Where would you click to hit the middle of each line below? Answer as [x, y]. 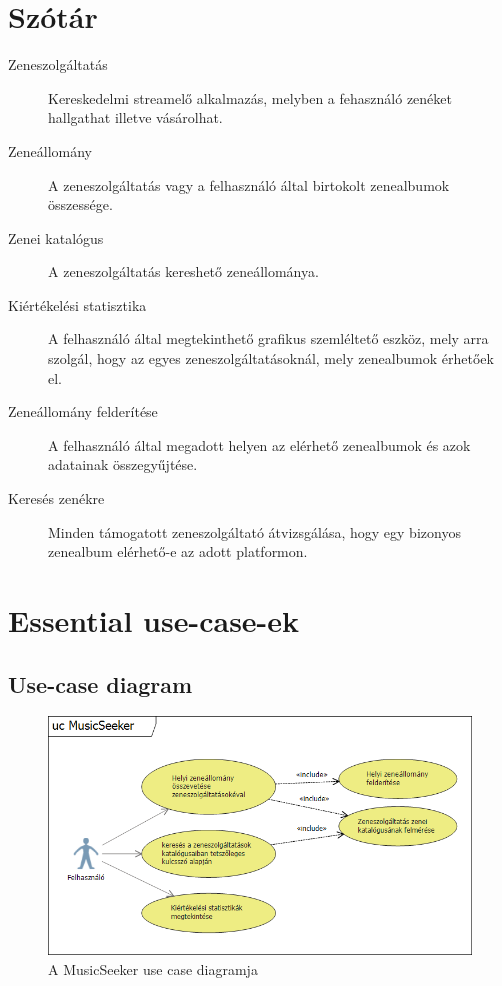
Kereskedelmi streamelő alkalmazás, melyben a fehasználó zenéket [250, 97]
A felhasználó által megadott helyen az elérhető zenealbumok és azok [259, 444]
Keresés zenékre [56, 498]
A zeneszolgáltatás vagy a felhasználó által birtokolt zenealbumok [249, 184]
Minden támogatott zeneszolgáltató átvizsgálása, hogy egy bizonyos [254, 531]
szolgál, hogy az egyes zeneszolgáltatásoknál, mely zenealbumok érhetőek [271, 358]
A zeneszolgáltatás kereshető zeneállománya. [183, 271]
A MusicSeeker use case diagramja [153, 968]
